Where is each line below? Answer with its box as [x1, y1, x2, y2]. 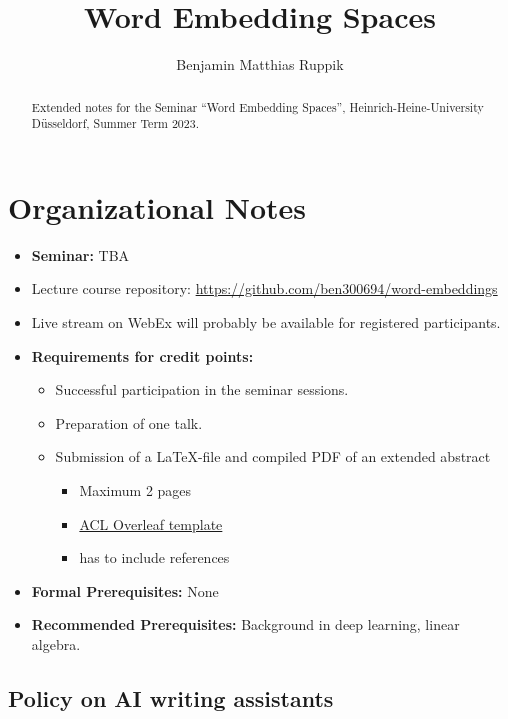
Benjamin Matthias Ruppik [176, 54, 344, 75]
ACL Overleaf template [79, 513, 223, 534]
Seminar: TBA [31, 244, 130, 265]
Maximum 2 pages [79, 479, 192, 500]
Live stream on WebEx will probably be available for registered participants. [31, 311, 501, 332]
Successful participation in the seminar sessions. [55, 379, 349, 400]
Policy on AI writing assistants [8, 682, 334, 713]
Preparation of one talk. [55, 412, 203, 433]
